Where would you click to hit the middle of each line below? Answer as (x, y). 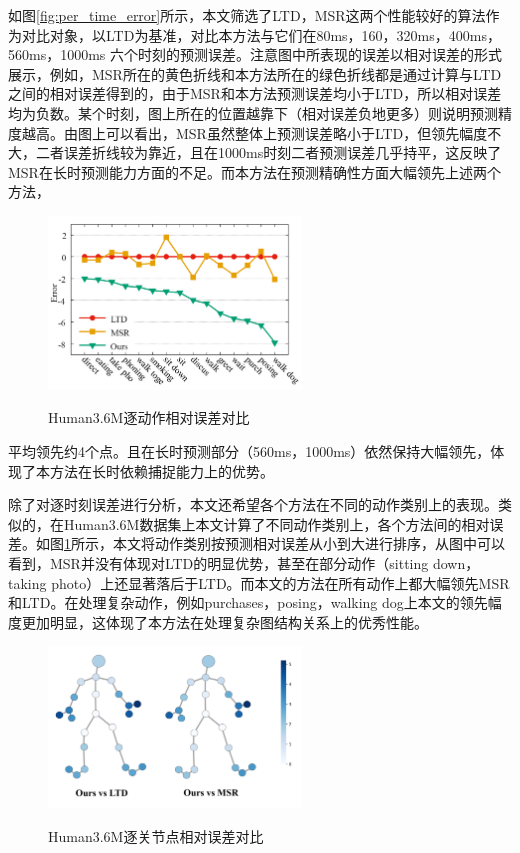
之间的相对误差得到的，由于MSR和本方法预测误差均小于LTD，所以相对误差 (255, 93)
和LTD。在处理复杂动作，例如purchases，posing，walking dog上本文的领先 (248, 602)
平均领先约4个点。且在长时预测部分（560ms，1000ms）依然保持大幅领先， (249, 450)
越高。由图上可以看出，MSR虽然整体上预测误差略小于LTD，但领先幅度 (254, 132)
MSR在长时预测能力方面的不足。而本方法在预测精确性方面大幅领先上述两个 (254, 171)
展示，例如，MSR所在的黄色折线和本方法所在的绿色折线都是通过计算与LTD (255, 73)
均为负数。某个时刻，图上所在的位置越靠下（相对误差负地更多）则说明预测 (253, 112)
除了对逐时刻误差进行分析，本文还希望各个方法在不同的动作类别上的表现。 (253, 504)
